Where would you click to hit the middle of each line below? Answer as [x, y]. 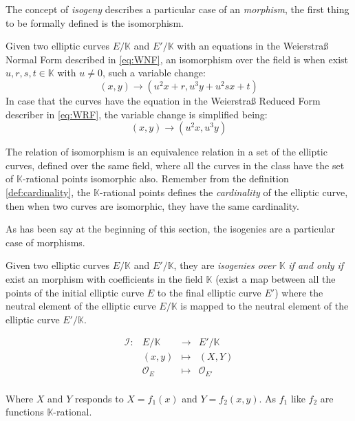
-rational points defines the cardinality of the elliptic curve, [224, 192]
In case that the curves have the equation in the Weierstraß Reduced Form [163, 100]
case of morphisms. [45, 242]
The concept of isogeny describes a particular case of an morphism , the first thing [177, 9]
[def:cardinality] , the [48, 192]
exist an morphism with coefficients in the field [104, 278]
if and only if [316, 265]
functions [25, 412]
